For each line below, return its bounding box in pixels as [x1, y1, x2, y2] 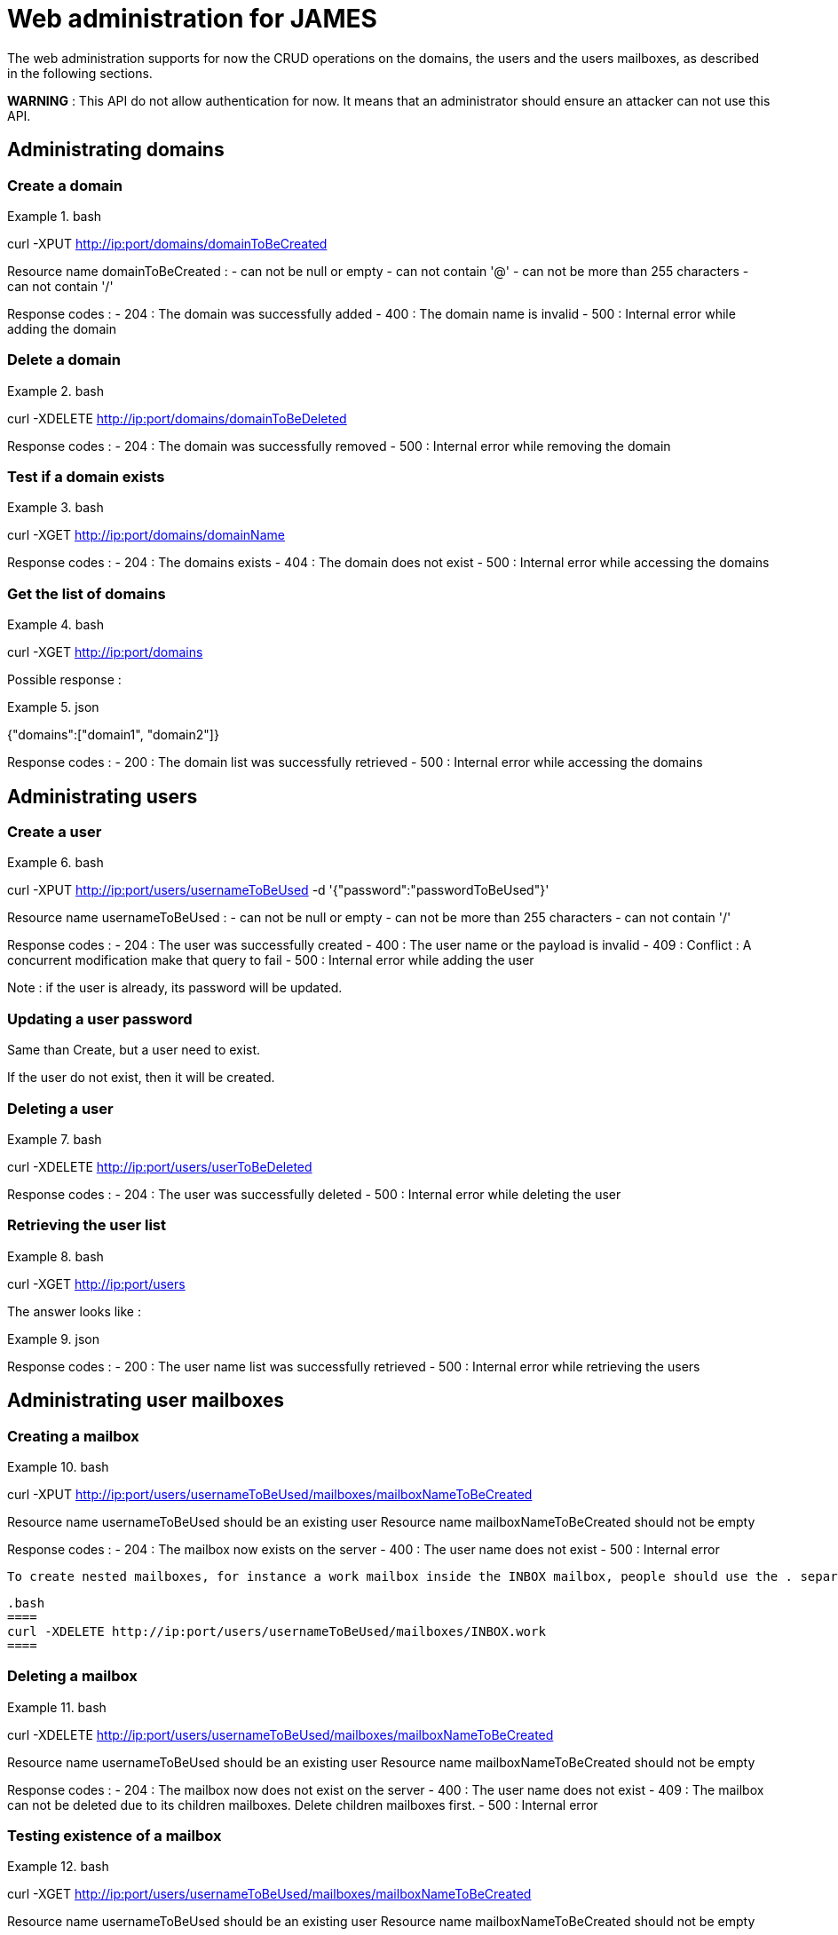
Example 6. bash [7, 855, 104, 871]
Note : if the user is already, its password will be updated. [7, 980, 343, 996]
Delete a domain [7, 351, 121, 369]
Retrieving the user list [7, 1216, 167, 1235]
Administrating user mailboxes [7, 1389, 284, 1412]
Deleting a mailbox [7, 1667, 138, 1686]
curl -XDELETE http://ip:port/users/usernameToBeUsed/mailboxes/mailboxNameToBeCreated [7, 1726, 554, 1742]
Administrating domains [7, 138, 225, 162]
